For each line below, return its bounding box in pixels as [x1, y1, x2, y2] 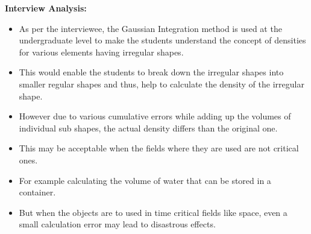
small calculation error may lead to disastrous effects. [19, 218, 216, 230]
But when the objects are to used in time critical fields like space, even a [19, 206, 287, 218]
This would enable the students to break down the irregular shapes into [19, 66, 284, 78]
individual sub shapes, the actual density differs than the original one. [19, 121, 278, 134]
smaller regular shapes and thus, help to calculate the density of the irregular [19, 77, 304, 90]
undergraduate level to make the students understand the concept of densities [19, 34, 306, 46]
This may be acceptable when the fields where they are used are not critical [19, 142, 299, 154]
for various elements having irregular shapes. [19, 45, 184, 58]
